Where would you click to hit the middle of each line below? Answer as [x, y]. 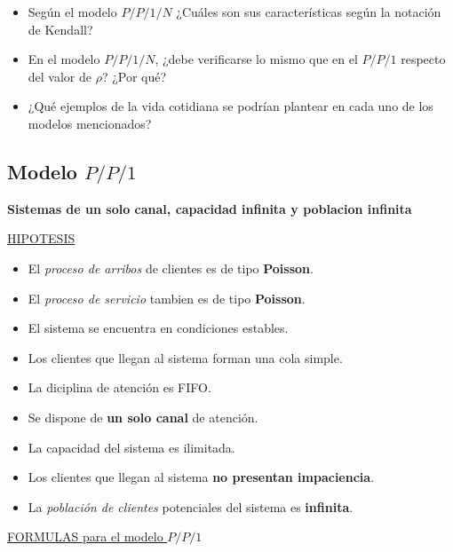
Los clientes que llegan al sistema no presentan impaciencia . [201, 477]
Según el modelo [72, 12]
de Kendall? [60, 29]
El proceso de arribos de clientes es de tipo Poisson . [171, 268]
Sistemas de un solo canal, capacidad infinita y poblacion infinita [210, 208]
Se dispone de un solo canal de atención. [143, 417]
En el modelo [64, 59]
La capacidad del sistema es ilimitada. [131, 447]
